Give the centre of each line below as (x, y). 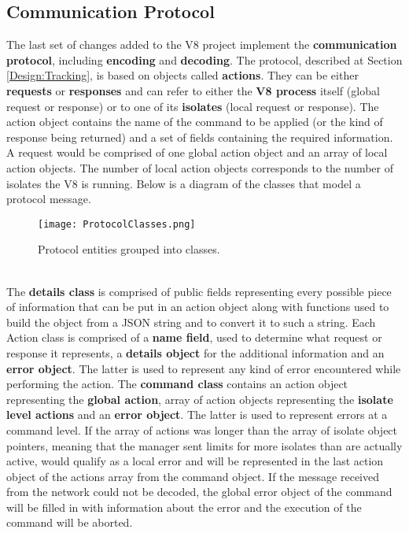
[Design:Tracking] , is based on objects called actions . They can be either (182, 75)
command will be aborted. (70, 522)
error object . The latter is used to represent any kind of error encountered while (204, 368)
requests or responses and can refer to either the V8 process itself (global (193, 90)
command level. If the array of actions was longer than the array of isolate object (202, 429)
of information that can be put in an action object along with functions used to (198, 307)
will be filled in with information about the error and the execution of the (184, 507)
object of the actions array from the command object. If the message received (193, 476)
